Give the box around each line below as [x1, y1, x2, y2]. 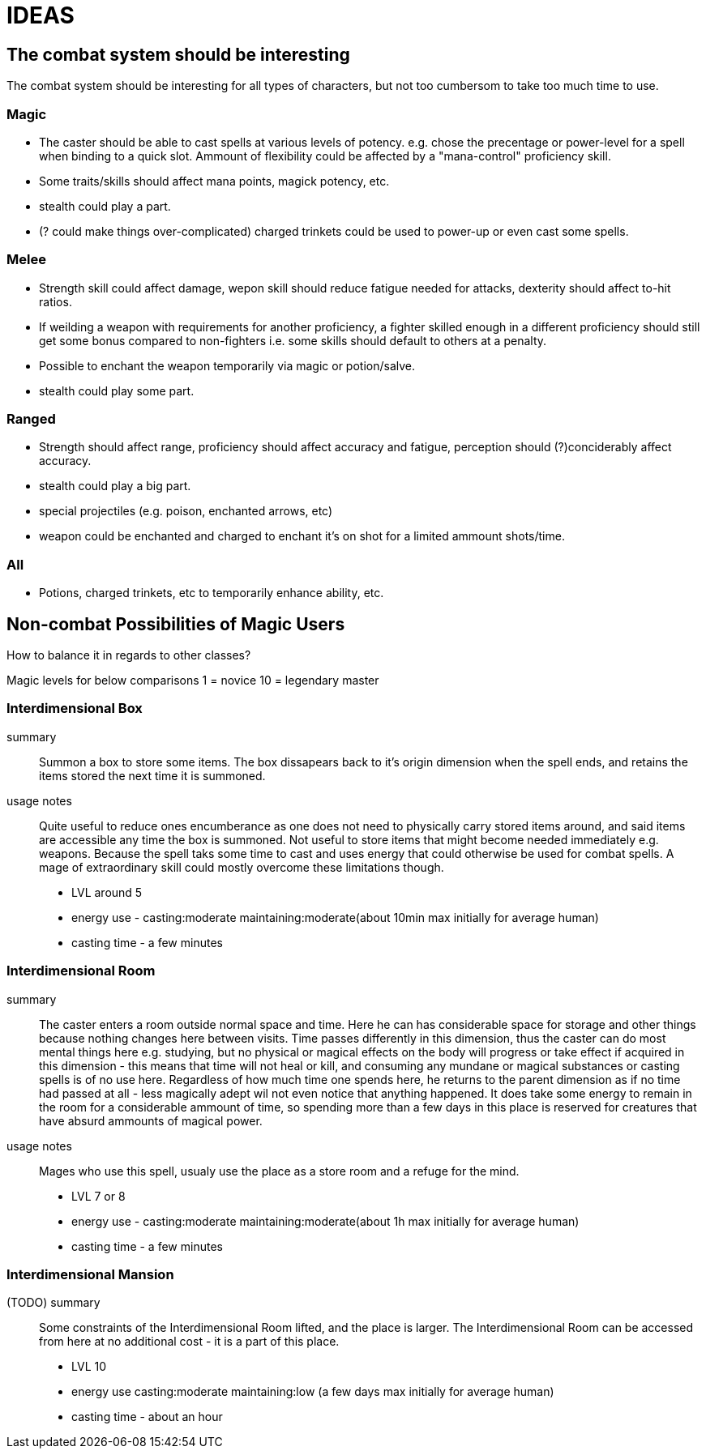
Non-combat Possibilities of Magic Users [6, 613, 345, 634]
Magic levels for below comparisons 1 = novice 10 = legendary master [6, 673, 379, 688]
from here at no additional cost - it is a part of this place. [39, 1334, 340, 1349]
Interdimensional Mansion [6, 1265, 174, 1282]
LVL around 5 [71, 885, 143, 899]
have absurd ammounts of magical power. [39, 1113, 263, 1128]
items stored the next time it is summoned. [39, 768, 266, 783]
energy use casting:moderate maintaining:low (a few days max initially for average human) [71, 1385, 554, 1399]
